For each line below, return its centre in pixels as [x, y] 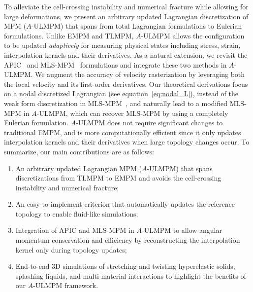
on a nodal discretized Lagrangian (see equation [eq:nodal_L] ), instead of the [121, 93]
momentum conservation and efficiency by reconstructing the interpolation [128, 240]
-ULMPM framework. [66, 285]
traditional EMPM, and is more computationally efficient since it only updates [123, 132]
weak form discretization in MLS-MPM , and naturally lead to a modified [116, 103]
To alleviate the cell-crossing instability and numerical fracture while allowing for [126, 6]
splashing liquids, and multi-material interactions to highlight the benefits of [131, 275]
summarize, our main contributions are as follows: [79, 151]
